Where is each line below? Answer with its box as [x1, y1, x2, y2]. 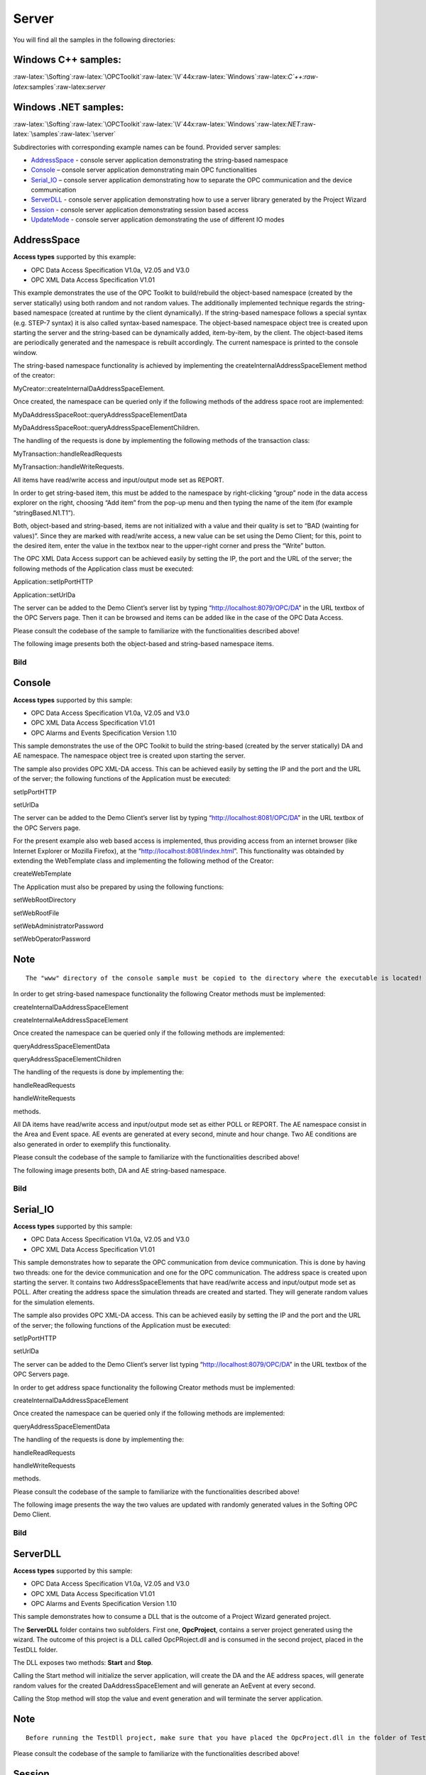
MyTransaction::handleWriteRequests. [13, 462, 124, 471]
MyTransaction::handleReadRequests [13, 449, 122, 458]
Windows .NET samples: [13, 101, 124, 113]
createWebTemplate [13, 870, 72, 878]
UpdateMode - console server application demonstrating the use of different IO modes [31, 215, 285, 224]
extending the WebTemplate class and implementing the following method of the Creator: [13, 856, 274, 865]
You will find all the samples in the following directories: [13, 35, 176, 44]
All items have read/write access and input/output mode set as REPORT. [13, 476, 224, 484]
